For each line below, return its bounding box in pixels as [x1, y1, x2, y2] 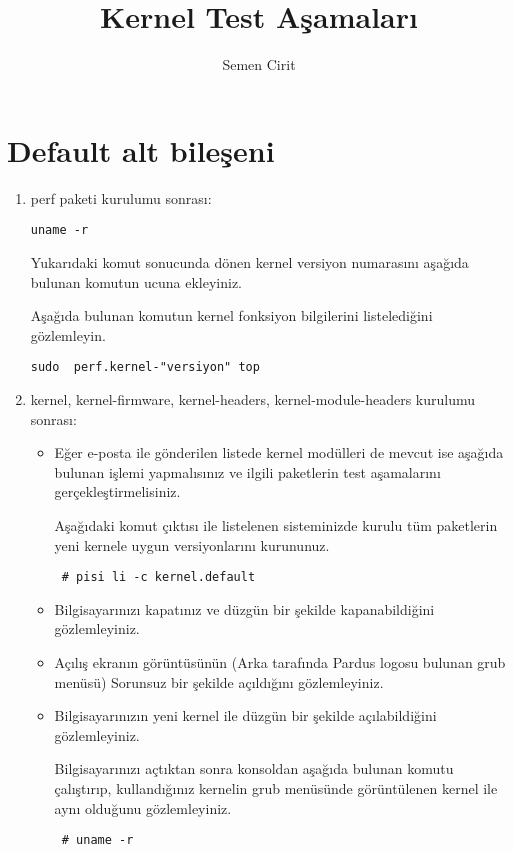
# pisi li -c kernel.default [61, 570, 256, 585]
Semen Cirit [222, 54, 296, 75]
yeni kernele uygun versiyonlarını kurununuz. [54, 534, 330, 555]
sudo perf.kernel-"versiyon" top [30, 360, 260, 375]
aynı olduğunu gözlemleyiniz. [54, 797, 232, 818]
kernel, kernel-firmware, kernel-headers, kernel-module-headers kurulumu [30, 388, 476, 409]
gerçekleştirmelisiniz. [54, 481, 181, 502]
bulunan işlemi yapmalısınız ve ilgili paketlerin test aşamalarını [54, 461, 441, 482]
